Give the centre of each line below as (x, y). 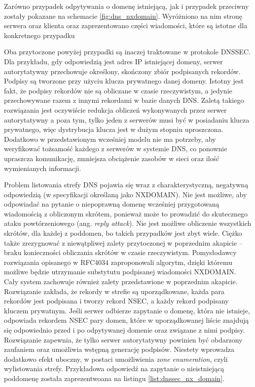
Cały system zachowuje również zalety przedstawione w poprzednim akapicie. (121, 281)
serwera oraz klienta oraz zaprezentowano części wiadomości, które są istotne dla (126, 25)
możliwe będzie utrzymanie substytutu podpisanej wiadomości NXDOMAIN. (120, 272)
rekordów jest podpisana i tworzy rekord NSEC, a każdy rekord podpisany (116, 301)
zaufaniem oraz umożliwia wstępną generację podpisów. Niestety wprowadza (119, 349)
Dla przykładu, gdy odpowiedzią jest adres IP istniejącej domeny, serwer (113, 61)
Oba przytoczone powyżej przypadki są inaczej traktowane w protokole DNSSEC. (127, 52)
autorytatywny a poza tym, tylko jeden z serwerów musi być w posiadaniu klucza (127, 119)
